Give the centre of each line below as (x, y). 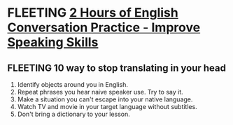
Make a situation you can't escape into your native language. (105, 99)
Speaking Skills (53, 42)
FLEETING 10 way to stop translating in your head (116, 68)
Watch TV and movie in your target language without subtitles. (107, 107)
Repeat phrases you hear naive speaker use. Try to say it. (100, 92)
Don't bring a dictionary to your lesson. (74, 114)
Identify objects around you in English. (72, 84)
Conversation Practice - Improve (104, 27)
